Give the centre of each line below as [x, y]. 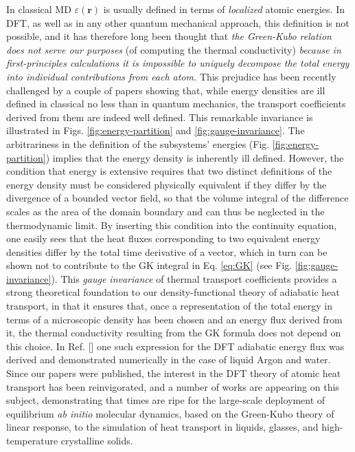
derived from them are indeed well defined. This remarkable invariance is [160, 117]
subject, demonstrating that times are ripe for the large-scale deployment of [166, 400]
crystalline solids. [97, 440]
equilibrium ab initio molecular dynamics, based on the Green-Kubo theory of [170, 413]
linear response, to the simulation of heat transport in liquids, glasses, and [162, 427]
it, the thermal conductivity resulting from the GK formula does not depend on [174, 333]
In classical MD [39, 9]
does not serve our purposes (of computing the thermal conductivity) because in [174, 49]
